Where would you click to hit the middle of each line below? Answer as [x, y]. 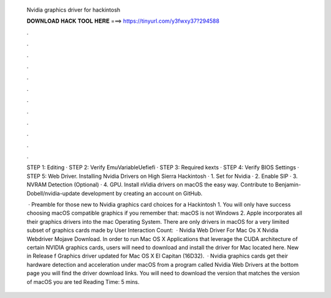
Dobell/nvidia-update [53, 193]
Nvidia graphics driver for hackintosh [74, 10]
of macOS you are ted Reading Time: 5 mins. [83, 281]
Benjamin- [288, 185]
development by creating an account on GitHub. [142, 193]
